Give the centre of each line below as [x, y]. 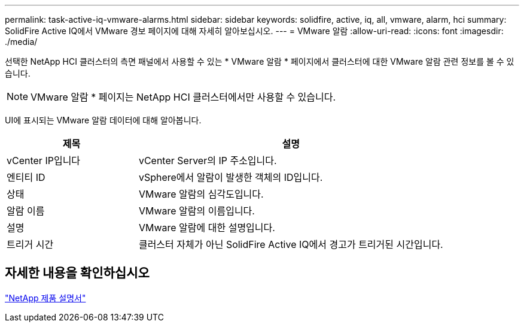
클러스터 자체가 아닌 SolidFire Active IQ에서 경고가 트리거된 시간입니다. [291, 244]
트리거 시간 [30, 244]
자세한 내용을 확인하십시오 [77, 273]
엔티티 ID [26, 177]
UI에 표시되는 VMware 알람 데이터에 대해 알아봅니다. [103, 120]
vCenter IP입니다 [44, 161]
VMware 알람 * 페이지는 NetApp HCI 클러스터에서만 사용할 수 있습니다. [183, 97]
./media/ [21, 42]
